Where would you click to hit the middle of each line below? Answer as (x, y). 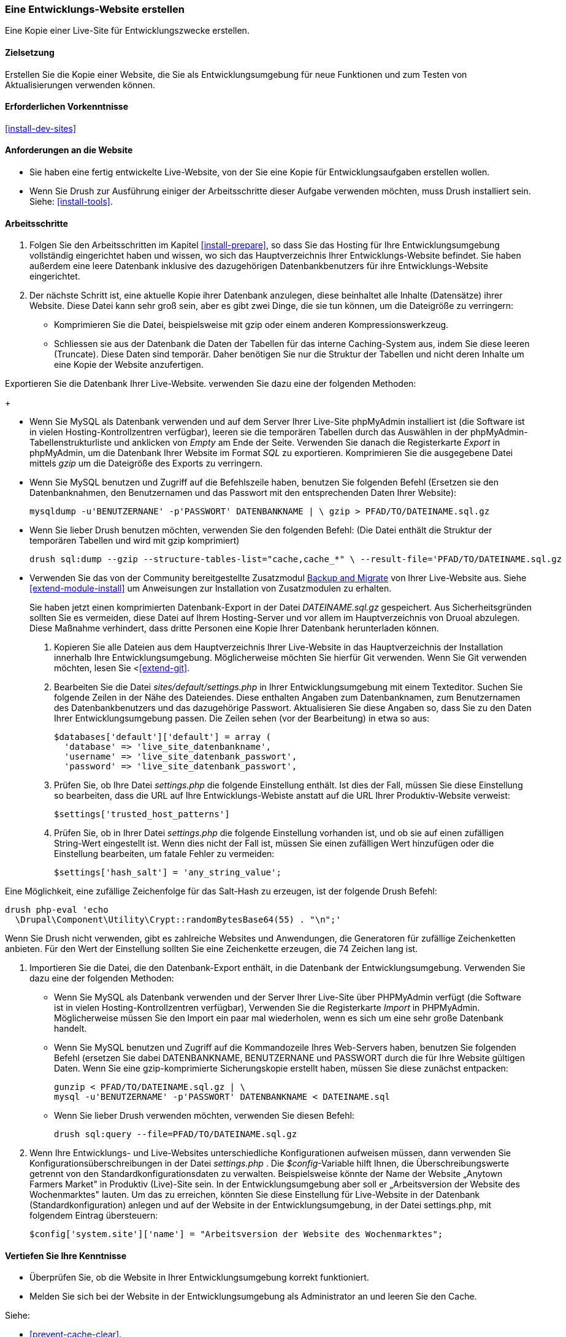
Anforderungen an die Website (69, 150)
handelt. (71, 1029)
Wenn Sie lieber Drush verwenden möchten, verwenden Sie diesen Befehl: (204, 1116)
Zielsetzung (30, 52)
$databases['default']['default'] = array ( (163, 737)
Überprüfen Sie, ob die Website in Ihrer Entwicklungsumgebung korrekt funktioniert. (199, 1278)
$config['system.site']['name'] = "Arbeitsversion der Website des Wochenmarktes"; (236, 1234)
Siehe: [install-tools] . (71, 202)
